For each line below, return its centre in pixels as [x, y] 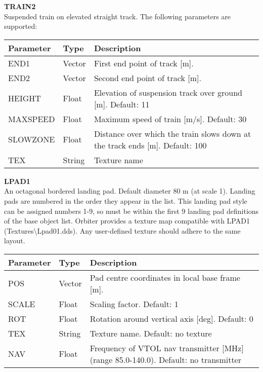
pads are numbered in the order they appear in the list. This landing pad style [126, 200]
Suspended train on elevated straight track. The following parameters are [118, 16]
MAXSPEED [32, 119]
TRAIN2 [20, 6]
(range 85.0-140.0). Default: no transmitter [165, 359]
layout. [15, 240]
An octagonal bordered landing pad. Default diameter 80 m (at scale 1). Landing [130, 191]
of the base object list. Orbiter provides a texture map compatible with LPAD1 [127, 221]
